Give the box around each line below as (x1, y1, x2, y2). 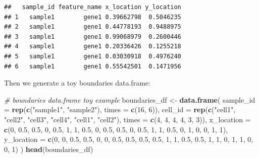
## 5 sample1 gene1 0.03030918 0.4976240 (4, 52, 181, 60)
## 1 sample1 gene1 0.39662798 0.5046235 (4, 13, 181, 21)
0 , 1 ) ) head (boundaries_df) (4, 143, 93, 154)
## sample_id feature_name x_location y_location (4, 4, 181, 11)
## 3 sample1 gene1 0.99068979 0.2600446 (4, 33, 181, 40)
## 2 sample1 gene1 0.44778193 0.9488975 (4, 23, 181, 31)
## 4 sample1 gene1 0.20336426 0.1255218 (4, 43, 181, 50)
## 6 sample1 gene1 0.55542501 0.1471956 (4, 62, 181, 70)
